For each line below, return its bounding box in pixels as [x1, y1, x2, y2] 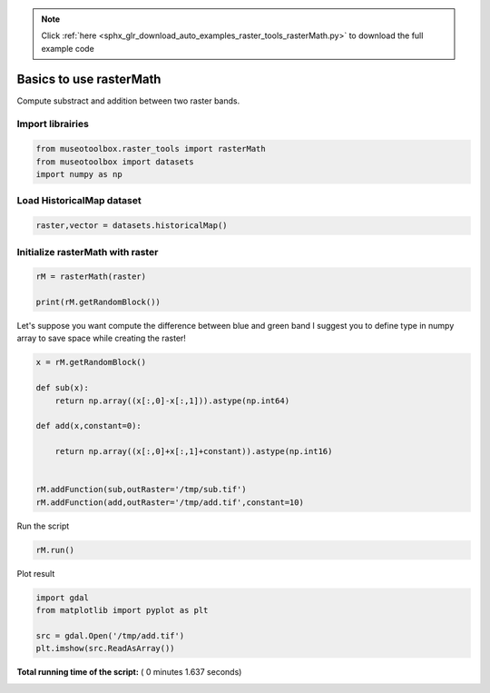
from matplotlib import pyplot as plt [35, 605, 209, 616]
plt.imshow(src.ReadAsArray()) [35, 643, 176, 654]
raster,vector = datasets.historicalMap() [35, 221, 228, 231]
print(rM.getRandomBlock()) [35, 297, 161, 308]
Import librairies [16, 118, 90, 131]
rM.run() [35, 545, 75, 555]
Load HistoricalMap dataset [16, 194, 142, 207]
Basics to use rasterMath [16, 71, 162, 86]
